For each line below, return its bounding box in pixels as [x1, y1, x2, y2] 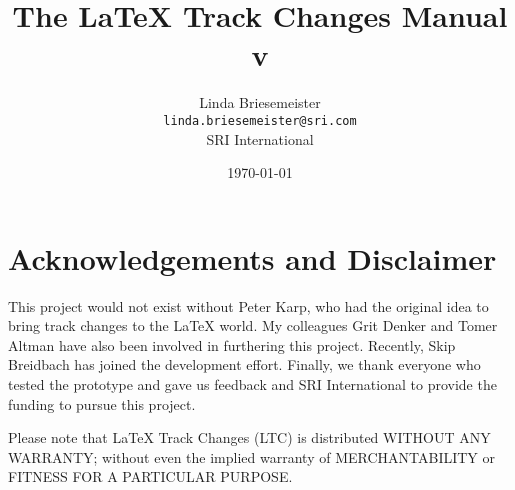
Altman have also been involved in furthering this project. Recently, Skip [8, 334, 456, 355]
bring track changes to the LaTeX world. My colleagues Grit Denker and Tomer [8, 315, 498, 336]
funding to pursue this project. [8, 393, 196, 414]
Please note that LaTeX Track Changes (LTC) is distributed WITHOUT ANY [8, 427, 491, 448]
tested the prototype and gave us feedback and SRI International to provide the [8, 374, 497, 395]
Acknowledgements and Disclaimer [8, 237, 497, 278]
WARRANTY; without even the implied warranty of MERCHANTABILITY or [8, 446, 496, 467]
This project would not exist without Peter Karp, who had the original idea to [8, 295, 489, 316]
